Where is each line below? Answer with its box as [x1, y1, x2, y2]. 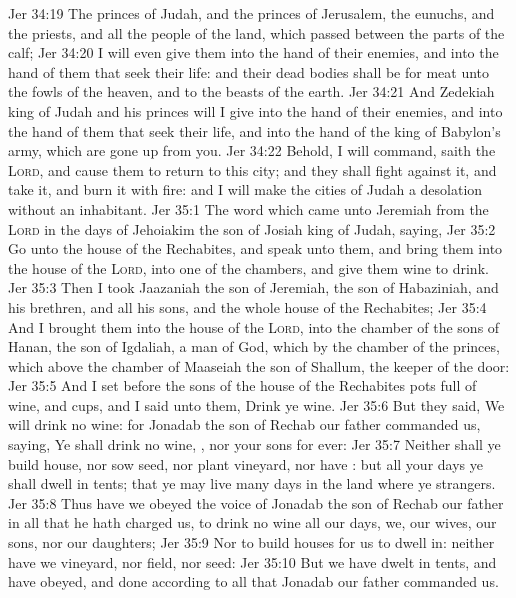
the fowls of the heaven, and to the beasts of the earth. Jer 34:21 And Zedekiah [8, 81, 495, 102]
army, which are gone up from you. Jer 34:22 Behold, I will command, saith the [8, 140, 496, 161]
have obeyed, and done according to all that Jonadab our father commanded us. [8, 571, 499, 592]
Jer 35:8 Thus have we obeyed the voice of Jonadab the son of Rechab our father [8, 492, 504, 513]
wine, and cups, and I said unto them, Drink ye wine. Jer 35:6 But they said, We [8, 394, 505, 415]
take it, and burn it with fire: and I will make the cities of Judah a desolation [8, 179, 483, 200]
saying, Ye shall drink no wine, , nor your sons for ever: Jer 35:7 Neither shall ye [8, 434, 501, 455]
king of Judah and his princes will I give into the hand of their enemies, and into [8, 100, 503, 121]
